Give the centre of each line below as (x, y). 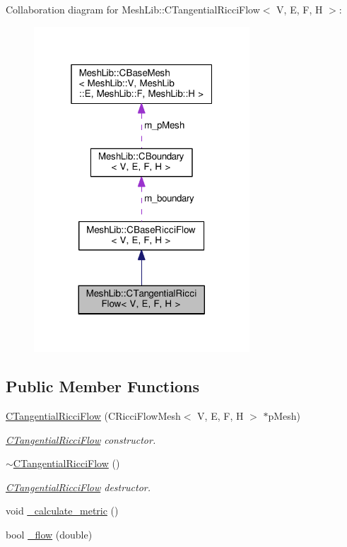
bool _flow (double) (49, 534)
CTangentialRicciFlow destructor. (78, 487)
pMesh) (284, 415)
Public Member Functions (102, 386)
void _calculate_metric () (62, 511)
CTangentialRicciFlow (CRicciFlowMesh (93, 415)
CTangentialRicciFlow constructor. (81, 439)
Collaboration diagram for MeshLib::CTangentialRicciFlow (133, 9)
